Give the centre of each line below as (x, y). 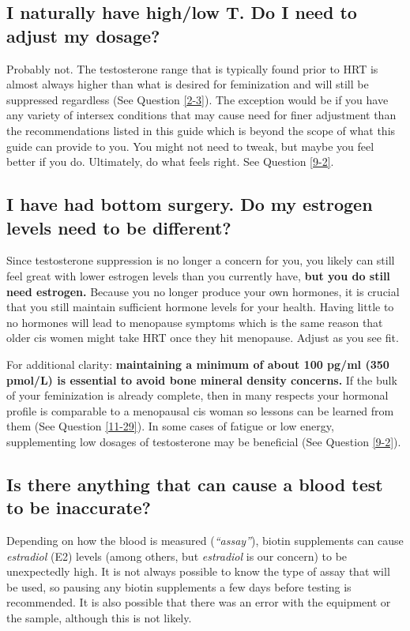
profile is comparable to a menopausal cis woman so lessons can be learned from (200, 410)
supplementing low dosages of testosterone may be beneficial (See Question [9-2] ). (204, 441)
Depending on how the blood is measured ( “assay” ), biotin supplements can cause (205, 541)
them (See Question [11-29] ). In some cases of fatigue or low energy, (170, 426)
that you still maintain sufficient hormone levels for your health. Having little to (200, 307)
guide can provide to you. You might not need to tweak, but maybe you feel (190, 146)
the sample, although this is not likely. (99, 618)
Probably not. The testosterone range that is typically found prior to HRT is (192, 68)
